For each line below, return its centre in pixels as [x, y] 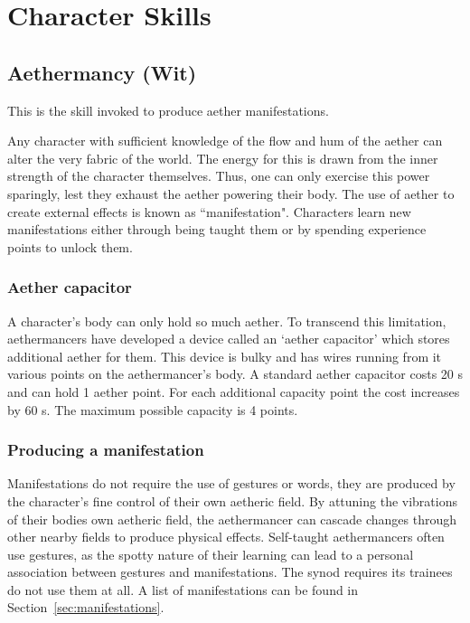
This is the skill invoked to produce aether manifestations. [168, 110]
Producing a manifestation [106, 450]
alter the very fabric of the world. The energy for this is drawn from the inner [223, 158]
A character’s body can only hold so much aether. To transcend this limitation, [227, 321]
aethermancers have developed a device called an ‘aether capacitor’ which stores [229, 339]
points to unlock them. [70, 246]
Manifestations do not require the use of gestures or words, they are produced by [231, 483]
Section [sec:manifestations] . [86, 607]
